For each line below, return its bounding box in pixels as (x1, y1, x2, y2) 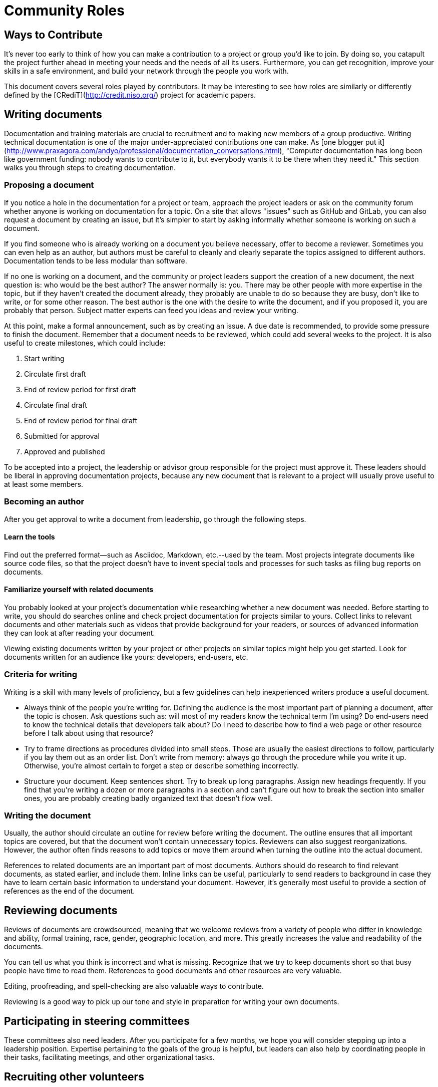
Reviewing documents (4, 904, 118, 917)
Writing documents (4, 108, 102, 121)
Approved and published (24, 447, 105, 456)
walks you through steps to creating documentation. (4, 163, 176, 172)
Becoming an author (4, 496, 85, 507)
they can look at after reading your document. (4, 628, 155, 637)
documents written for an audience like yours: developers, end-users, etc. (4, 652, 248, 661)
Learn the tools (4, 532, 55, 541)
